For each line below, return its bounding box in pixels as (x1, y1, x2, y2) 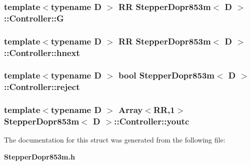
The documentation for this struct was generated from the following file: (4, 134, 225, 145)
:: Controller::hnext (4, 46, 80, 58)
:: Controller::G (4, 11, 64, 24)
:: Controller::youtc (114, 115, 189, 127)
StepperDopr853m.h (4, 151, 75, 162)
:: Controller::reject (4, 80, 80, 93)
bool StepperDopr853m (118, 69, 214, 81)
